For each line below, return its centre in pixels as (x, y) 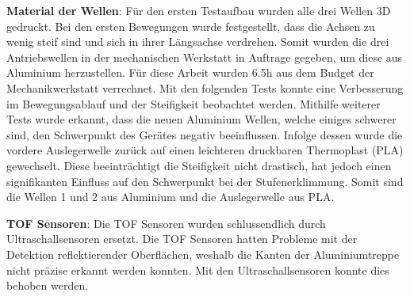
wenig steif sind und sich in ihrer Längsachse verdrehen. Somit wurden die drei (198, 42)
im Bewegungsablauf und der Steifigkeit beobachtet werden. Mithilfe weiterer (194, 103)
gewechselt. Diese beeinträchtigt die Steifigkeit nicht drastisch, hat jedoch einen (199, 165)
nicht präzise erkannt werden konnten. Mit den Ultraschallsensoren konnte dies (198, 269)
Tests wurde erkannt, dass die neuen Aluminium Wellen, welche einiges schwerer (201, 119)
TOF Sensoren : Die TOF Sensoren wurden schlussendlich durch (166, 223)
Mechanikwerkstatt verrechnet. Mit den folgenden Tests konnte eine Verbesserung (205, 87)
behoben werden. (48, 285)
